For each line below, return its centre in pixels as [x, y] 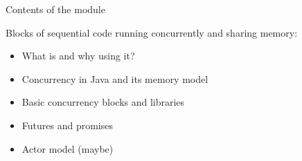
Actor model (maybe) [68, 148]
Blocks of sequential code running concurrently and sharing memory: [152, 32]
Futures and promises [67, 125]
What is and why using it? [78, 56]
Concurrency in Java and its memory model [115, 78]
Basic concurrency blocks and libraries [103, 102]
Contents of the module [55, 9]
